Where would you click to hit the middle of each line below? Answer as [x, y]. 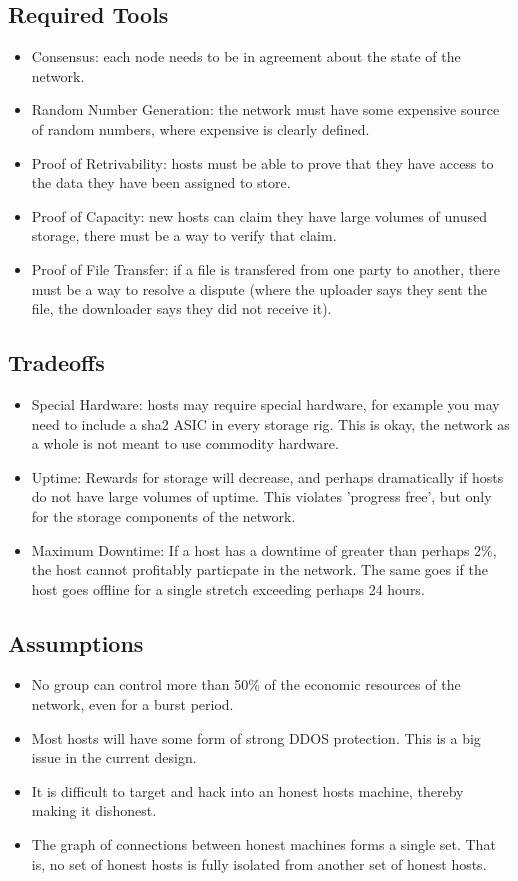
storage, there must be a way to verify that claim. [184, 235]
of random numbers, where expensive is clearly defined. [200, 128]
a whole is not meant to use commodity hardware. [185, 443]
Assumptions [76, 642]
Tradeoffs [56, 362]
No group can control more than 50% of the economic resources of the [246, 684]
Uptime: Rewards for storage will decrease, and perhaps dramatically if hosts [267, 476]
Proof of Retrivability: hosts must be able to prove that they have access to [262, 162]
